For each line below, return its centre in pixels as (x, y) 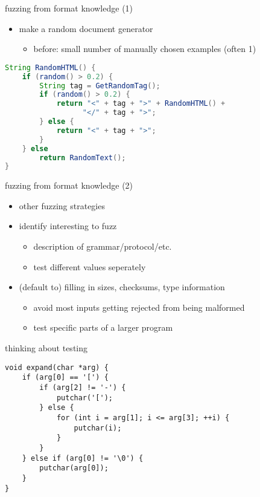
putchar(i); (98, 428)
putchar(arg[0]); (74, 468)
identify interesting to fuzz (68, 226)
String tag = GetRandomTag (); (100, 86)
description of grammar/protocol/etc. (103, 246)
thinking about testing (46, 348)
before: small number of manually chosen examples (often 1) (145, 49)
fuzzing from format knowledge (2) (69, 185)
